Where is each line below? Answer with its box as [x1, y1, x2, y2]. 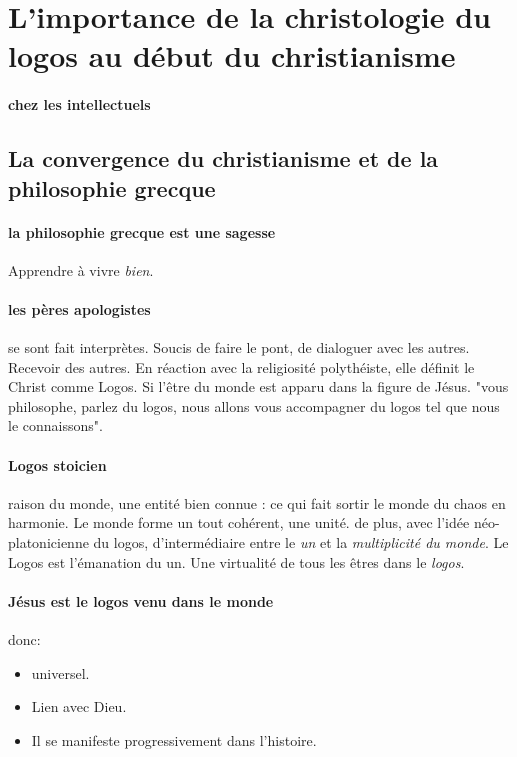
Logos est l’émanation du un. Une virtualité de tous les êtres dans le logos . [8, 551, 465, 572]
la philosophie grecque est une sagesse [8, 221, 276, 242]
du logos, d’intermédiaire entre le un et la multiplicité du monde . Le [93, 532, 509, 553]
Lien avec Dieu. [31, 696, 127, 717]
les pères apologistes [8, 298, 151, 319]
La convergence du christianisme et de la [8, 143, 439, 174]
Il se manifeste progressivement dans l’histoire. [31, 729, 317, 750]
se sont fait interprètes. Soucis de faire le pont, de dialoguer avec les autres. [8, 337, 470, 358]
